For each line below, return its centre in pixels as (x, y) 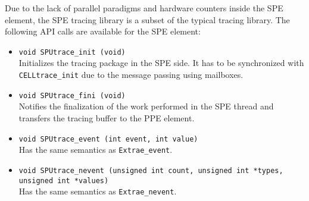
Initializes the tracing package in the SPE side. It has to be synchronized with (161, 63)
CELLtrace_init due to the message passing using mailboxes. (131, 75)
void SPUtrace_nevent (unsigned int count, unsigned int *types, (151, 170)
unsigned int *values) (64, 180)
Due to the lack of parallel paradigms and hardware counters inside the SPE (144, 8)
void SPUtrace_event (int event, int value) (108, 139)
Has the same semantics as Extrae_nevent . (98, 191)
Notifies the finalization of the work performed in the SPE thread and (146, 106)
